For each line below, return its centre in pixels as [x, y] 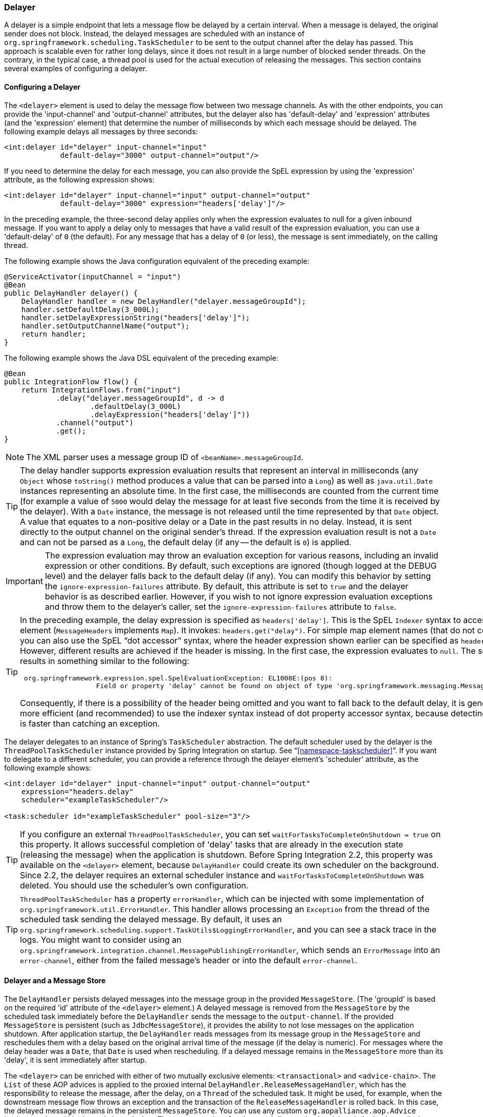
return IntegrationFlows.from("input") [101, 390]
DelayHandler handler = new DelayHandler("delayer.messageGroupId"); [164, 301]
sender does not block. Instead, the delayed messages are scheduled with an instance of [155, 34]
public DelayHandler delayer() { [71, 293]
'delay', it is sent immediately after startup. [75, 1060]
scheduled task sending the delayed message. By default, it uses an [151, 919]
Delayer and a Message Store [55, 981]
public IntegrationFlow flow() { [71, 381]
